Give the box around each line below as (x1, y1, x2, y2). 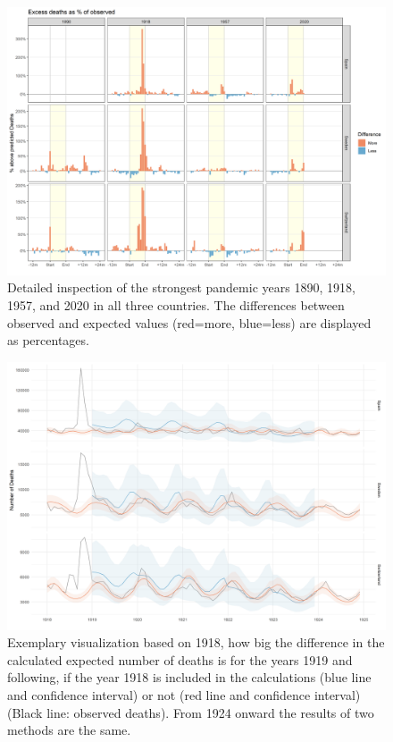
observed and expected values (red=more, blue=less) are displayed (7, 313, 372, 332)
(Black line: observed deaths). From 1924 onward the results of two (7, 703, 374, 721)
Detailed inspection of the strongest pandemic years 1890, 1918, (7, 278, 355, 297)
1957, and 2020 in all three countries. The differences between (7, 295, 345, 314)
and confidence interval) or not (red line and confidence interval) (7, 685, 361, 704)
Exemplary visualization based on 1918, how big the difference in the (7, 633, 385, 652)
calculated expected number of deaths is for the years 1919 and (7, 650, 353, 669)
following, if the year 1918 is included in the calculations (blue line (7, 668, 372, 687)
